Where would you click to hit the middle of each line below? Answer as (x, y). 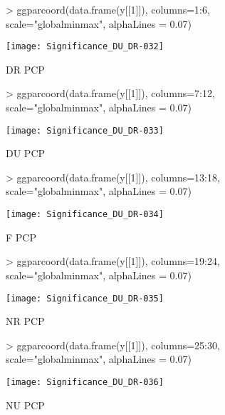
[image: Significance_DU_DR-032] (85, 47)
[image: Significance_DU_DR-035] (85, 298)
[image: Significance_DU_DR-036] (85, 382)
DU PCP (26, 153)
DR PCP (25, 69)
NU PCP (25, 405)
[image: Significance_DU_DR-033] (85, 130)
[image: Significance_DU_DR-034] (85, 215)
